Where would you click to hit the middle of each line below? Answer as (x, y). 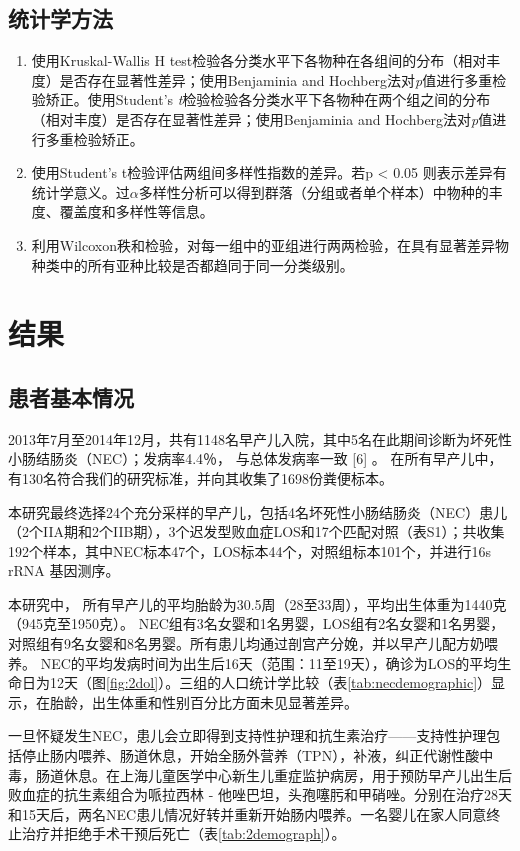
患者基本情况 (71, 396)
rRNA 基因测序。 (64, 570)
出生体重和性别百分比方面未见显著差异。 (224, 701)
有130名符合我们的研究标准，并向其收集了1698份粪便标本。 (200, 477)
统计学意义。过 (80, 191)
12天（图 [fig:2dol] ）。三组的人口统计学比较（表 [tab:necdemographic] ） (270, 682)
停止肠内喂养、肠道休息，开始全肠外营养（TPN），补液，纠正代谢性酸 (250, 755)
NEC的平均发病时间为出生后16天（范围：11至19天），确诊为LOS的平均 (269, 662)
